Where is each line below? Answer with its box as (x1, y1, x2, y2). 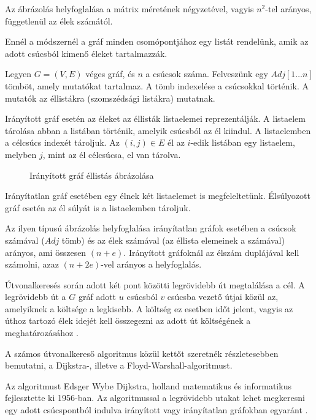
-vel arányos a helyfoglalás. (101, 258, 202, 271)
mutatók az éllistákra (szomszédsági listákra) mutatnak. (5, 91, 215, 104)
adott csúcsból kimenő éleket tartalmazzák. (5, 47, 168, 59)
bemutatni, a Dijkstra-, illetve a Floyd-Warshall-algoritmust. (5, 359, 233, 372)
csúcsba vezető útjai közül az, (167, 290, 279, 303)
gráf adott (78, 290, 117, 303)
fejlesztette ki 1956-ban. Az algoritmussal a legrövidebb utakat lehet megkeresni (5, 391, 305, 404)
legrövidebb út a (5, 290, 66, 303)
